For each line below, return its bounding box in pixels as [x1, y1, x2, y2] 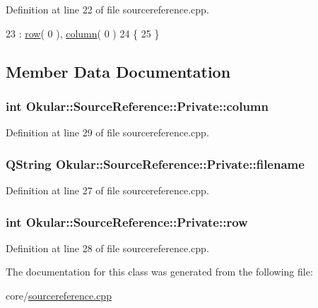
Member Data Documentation [6, 60, 231, 82]
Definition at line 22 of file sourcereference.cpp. [6, 2, 209, 16]
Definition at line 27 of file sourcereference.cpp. [6, 183, 209, 197]
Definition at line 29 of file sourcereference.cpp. [6, 125, 209, 140]
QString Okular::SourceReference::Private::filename [6, 155, 305, 172]
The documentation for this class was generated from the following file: [6, 264, 313, 279]
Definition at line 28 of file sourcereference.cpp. [6, 240, 209, 255]
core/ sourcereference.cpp [6, 288, 112, 302]
